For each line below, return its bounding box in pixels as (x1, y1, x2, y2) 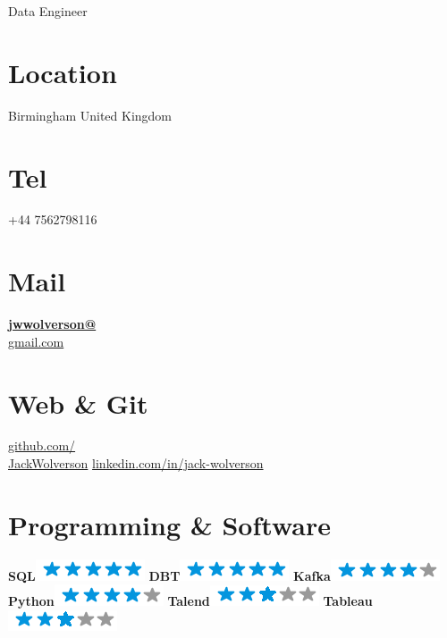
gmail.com (8, 332, 64, 350)
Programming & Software (8, 506, 331, 542)
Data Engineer (8, 2, 88, 20)
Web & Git (8, 384, 148, 421)
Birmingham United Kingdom (8, 105, 173, 124)
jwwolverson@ (8, 315, 97, 333)
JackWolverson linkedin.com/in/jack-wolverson (8, 454, 264, 473)
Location (8, 54, 117, 90)
